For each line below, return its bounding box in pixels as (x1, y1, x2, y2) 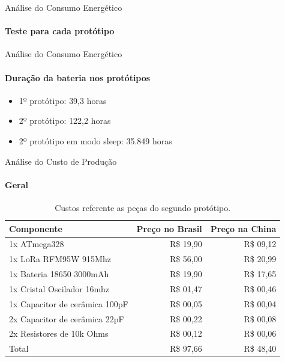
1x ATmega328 (9, 238, 64, 250)
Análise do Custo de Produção (5, 155, 117, 167)
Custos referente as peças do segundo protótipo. (55, 201, 231, 213)
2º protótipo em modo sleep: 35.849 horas (19, 134, 172, 147)
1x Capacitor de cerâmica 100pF (9, 297, 128, 310)
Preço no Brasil (136, 222, 202, 235)
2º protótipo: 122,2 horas (19, 114, 111, 127)
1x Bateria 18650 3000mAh (9, 268, 109, 280)
